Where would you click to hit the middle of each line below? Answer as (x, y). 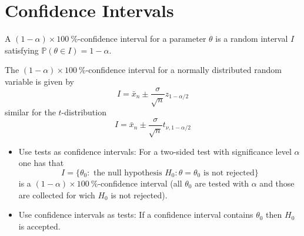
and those (277, 183)
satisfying (22, 50)
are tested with (222, 183)
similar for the (30, 112)
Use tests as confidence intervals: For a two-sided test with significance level (155, 151)
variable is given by (39, 81)
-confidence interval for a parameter (142, 39)
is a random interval (252, 39)
